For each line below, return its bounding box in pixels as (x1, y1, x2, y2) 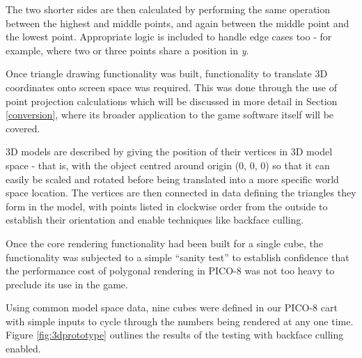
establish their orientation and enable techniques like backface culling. (6, 212, 304, 227)
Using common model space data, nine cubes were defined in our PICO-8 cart (6, 300, 338, 315)
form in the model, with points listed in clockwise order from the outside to (6, 199, 328, 213)
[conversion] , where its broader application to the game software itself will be (6, 107, 334, 122)
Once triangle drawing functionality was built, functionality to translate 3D (6, 66, 328, 81)
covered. (6, 120, 40, 135)
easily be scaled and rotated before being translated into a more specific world (6, 171, 339, 186)
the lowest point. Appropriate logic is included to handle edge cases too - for (6, 29, 332, 44)
